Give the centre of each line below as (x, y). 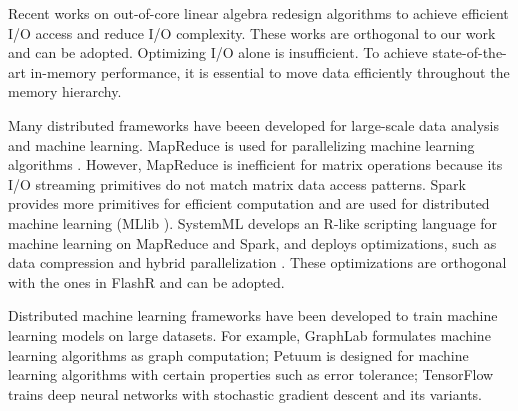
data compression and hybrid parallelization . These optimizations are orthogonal (257, 262)
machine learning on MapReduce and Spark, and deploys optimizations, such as (252, 242)
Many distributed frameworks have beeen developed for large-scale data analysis (253, 124)
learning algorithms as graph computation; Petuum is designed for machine (238, 354)
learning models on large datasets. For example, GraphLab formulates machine (249, 334)
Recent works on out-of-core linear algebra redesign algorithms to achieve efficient (258, 13)
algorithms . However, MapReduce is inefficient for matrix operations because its (255, 164)
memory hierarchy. (65, 91)
